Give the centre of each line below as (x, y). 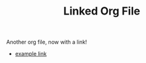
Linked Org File (102, 11)
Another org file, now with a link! (47, 42)
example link (31, 54)
